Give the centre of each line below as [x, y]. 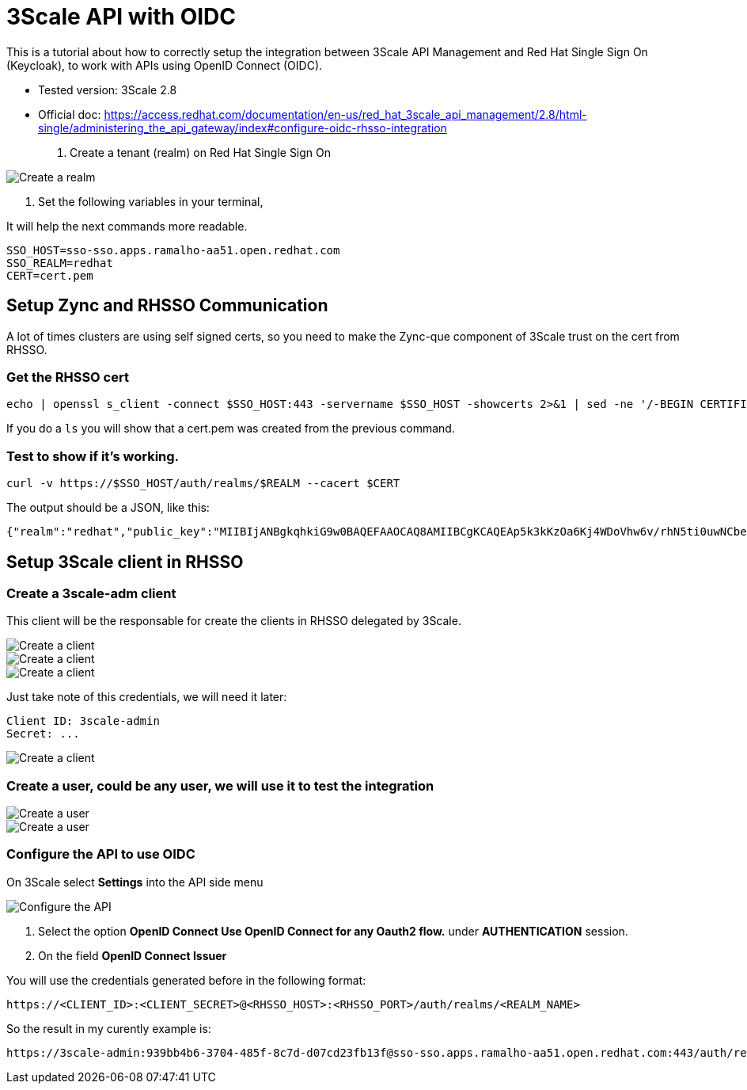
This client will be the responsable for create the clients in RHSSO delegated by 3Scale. [234, 621]
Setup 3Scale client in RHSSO [125, 562]
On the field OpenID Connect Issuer [133, 955]
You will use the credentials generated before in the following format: [186, 980]
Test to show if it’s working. [93, 456]
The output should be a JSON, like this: [108, 508]
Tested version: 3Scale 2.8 [108, 90]
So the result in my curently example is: [109, 1028]
